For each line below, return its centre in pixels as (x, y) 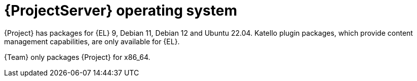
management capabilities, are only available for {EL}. (92, 41)
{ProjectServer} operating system (121, 11)
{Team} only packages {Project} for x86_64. (77, 57)
